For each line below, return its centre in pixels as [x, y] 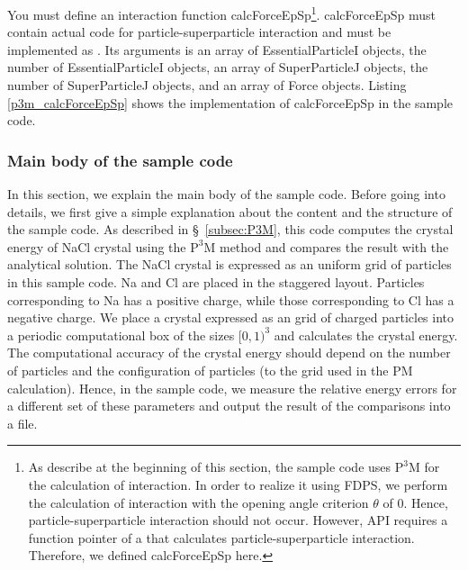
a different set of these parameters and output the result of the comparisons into [229, 406]
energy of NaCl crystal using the [97, 246]
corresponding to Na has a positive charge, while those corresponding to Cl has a [231, 299]
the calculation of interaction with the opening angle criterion [198, 502]
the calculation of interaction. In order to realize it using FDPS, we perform [238, 484]
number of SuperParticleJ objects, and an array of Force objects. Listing [207, 85]
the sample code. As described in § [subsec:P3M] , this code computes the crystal [230, 229]
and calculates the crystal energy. [366, 335]
